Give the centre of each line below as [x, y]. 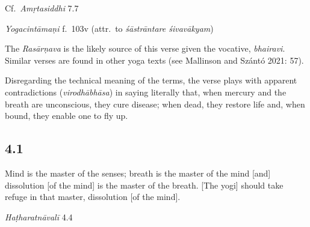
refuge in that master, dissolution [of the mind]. [93, 197]
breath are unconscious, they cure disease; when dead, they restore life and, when [155, 104]
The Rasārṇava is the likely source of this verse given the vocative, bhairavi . [145, 48]
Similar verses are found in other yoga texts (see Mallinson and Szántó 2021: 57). [154, 60]
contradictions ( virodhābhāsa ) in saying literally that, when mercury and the [146, 92]
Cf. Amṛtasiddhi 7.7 [42, 8]
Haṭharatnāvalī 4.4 [39, 216]
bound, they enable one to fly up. [67, 116]
